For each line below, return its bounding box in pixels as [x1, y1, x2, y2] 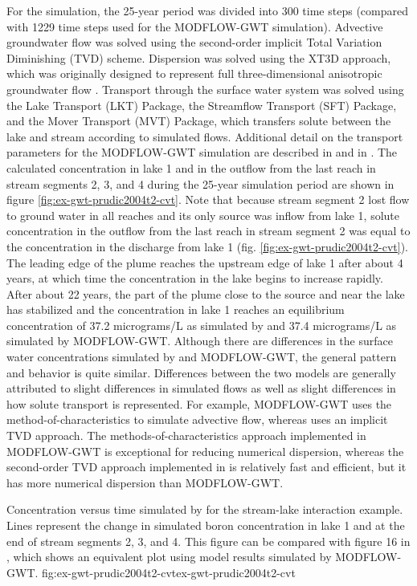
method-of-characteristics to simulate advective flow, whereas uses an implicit [6, 411, 388, 428]
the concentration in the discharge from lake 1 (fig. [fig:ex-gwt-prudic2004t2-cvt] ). [6, 238, 408, 254]
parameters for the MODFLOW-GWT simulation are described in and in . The [6, 144, 398, 161]
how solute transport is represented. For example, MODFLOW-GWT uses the [6, 395, 392, 412]
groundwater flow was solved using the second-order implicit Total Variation [6, 34, 382, 51]
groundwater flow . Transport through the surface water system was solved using [6, 80, 404, 97]
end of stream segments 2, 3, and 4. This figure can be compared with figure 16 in [6, 532, 411, 549]
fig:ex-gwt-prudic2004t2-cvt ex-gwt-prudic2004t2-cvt [42, 564, 296, 580]
